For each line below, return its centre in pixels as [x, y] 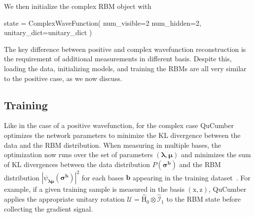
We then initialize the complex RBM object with [78, 6]
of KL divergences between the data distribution [77, 164]
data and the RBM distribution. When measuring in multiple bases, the [113, 145]
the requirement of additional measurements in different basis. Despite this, [118, 59]
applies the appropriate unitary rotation [64, 199]
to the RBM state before [204, 199]
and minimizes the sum [216, 154]
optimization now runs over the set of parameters [78, 154]
